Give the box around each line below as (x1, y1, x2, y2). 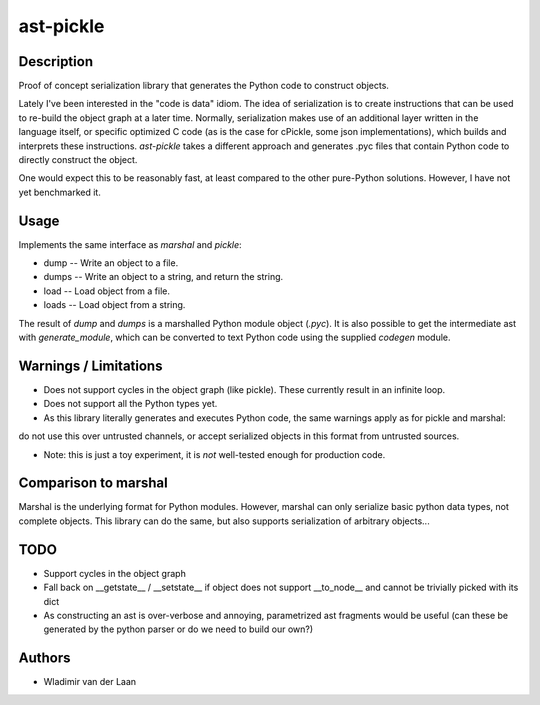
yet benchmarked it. (18, 186, 102, 198)
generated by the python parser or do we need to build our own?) (43, 623, 314, 635)
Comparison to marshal (18, 475, 169, 492)
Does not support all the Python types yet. (43, 398, 218, 410)
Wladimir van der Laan (43, 676, 137, 688)
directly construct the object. (18, 154, 138, 166)
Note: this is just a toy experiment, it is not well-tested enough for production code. (43, 448, 386, 460)
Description (18, 53, 94, 70)
